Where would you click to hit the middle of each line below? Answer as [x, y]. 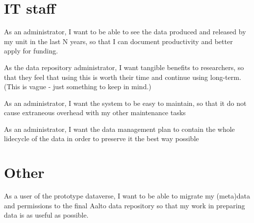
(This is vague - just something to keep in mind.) [78, 87]
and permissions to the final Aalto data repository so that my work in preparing [125, 205]
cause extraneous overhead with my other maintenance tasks [95, 112]
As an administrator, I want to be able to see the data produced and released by [125, 32]
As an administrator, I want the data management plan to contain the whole [119, 129]
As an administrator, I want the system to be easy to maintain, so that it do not [125, 103]
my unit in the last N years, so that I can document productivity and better [118, 41]
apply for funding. [31, 51]
